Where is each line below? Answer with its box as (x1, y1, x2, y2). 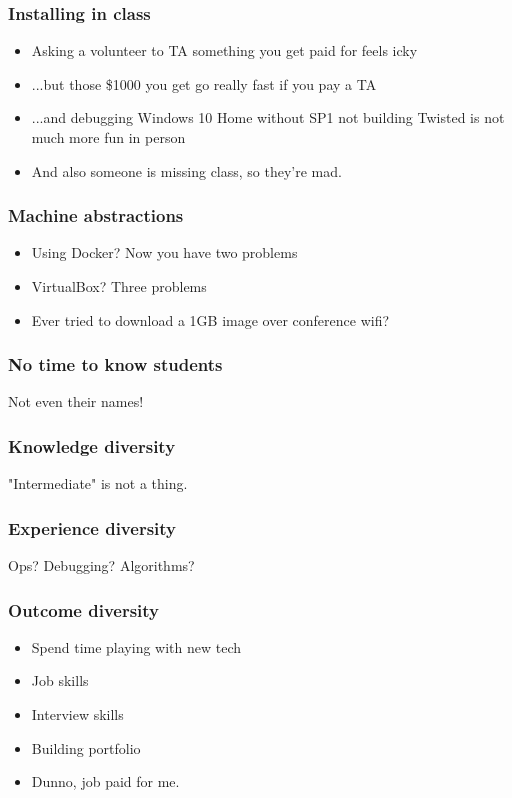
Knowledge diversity (8, 433, 176, 458)
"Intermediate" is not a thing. (8, 473, 188, 494)
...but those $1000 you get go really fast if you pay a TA (31, 73, 377, 94)
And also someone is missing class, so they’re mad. (31, 160, 342, 181)
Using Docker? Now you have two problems (31, 242, 298, 263)
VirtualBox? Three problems (31, 276, 207, 296)
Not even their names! (8, 391, 144, 412)
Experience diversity (8, 515, 177, 540)
